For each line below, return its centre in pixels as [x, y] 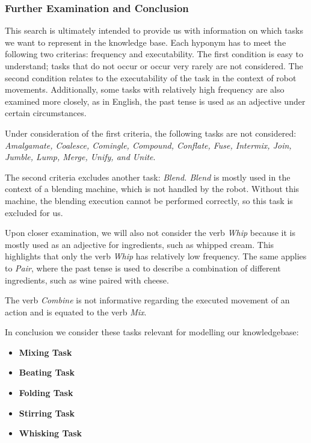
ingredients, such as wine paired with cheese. [87, 280]
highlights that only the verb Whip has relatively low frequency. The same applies [156, 256]
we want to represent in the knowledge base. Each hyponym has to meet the [146, 42]
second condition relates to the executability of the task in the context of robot [151, 77]
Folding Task [46, 393]
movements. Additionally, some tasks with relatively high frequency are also [145, 89]
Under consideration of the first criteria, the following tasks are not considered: [151, 133]
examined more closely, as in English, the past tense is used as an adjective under [155, 101]
